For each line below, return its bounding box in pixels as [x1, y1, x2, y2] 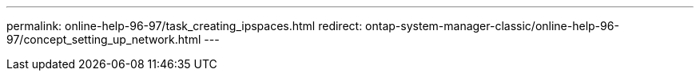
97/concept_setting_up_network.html [6, 33, 201, 46]
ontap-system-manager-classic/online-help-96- [365, 19, 619, 33]
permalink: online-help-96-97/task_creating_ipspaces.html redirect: [6, 19, 363, 33]
